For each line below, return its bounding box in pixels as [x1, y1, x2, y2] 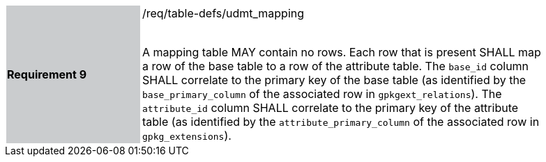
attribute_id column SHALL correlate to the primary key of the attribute [142, 101, 519, 115]
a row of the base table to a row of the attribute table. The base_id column [142, 59, 529, 73]
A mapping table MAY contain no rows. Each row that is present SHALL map [142, 45, 541, 59]
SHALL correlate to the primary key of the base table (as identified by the [142, 73, 526, 87]
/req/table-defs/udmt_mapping [142, 6, 305, 20]
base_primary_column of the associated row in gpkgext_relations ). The [142, 87, 502, 101]
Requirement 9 [7, 67, 87, 81]
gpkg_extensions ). [142, 129, 232, 143]
